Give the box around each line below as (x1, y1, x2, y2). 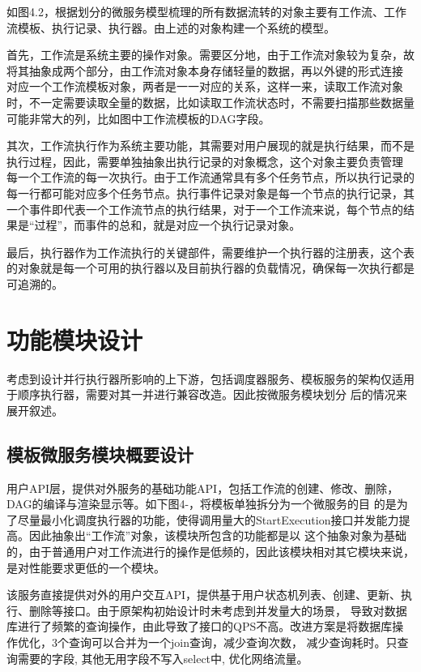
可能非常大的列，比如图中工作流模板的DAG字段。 (6, 109, 270, 126)
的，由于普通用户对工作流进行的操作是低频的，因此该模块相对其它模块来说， (6, 542, 415, 559)
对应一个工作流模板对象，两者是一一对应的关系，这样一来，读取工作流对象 (6, 78, 403, 95)
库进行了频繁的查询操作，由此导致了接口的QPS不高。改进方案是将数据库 (6, 618, 393, 635)
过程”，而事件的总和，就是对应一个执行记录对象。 (34, 216, 301, 233)
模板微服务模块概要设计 (6, 441, 193, 466)
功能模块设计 (6, 323, 143, 356)
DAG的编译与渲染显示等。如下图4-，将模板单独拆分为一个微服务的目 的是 (6, 495, 397, 512)
